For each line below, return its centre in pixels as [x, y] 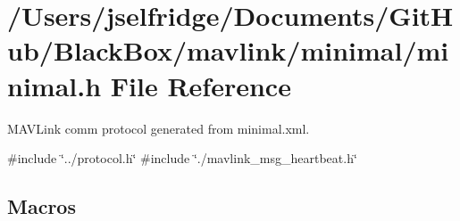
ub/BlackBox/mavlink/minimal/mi [228, 50]
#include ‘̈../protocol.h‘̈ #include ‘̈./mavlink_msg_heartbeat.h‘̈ [182, 158]
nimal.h [54, 85]
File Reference [201, 85]
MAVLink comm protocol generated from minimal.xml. [159, 128]
